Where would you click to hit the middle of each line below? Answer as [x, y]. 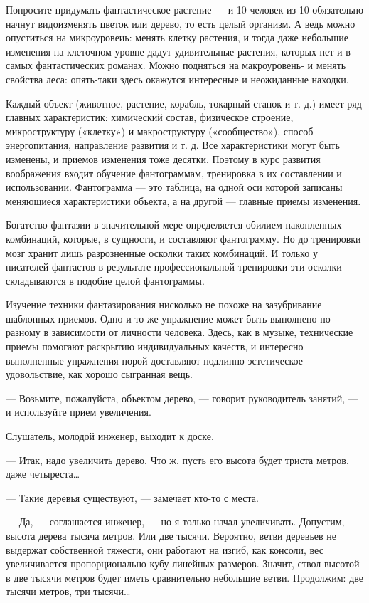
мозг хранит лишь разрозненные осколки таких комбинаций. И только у [162, 252]
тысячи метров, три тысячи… [68, 591]
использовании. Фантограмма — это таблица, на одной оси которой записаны [174, 187]
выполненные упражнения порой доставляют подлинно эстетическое [154, 360]
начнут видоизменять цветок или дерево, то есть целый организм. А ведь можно [181, 23]
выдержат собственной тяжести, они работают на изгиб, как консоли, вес [165, 549]
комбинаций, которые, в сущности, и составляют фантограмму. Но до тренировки [183, 238]
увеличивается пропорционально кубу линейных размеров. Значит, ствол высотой [183, 563]
